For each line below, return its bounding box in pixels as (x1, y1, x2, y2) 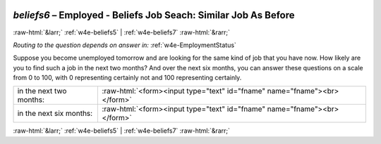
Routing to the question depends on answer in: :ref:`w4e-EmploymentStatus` (13, 41, 236, 49)
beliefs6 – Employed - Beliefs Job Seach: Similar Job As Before (13, 9, 296, 21)
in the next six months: (17, 109, 93, 119)
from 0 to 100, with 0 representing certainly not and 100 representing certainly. (13, 74, 242, 82)
